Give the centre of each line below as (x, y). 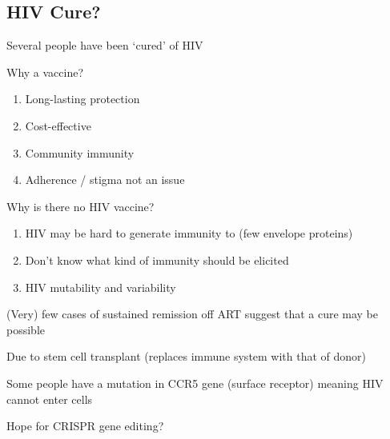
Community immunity (80, 152)
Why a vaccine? (45, 72)
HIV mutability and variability (101, 287)
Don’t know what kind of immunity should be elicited (157, 259)
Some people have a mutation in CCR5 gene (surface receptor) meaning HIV (195, 383)
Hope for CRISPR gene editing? (85, 426)
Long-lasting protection (82, 99)
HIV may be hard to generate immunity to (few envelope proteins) (189, 233)
